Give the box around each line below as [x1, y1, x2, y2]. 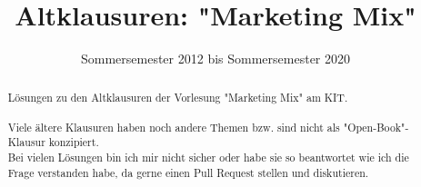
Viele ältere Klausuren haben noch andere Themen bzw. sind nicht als [7, 119, 340, 134]
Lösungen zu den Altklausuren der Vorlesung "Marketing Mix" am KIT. [7, 89, 348, 104]
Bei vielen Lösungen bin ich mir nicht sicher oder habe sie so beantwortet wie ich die [7, 150, 409, 165]
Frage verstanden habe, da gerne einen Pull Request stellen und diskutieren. [7, 164, 369, 180]
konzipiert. [48, 134, 99, 150]
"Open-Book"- [343, 119, 409, 134]
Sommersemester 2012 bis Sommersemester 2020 [80, 49, 350, 68]
